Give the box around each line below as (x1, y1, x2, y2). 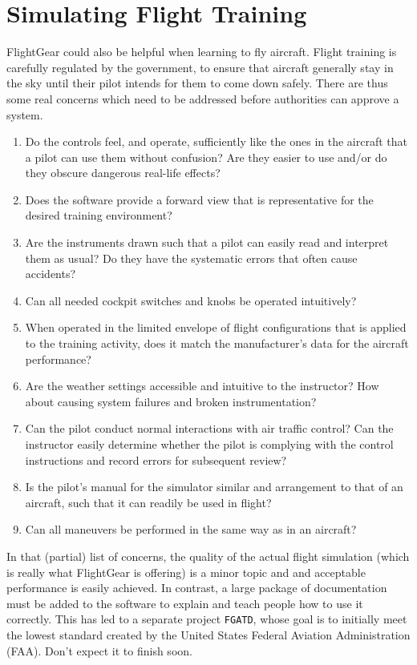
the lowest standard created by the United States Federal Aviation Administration (6, 627, 411, 643)
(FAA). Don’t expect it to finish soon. (6, 642, 192, 659)
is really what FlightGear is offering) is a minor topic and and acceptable (6, 563, 366, 580)
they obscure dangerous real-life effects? (25, 164, 221, 181)
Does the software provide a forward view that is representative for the (25, 191, 374, 208)
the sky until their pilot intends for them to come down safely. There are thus (6, 75, 388, 91)
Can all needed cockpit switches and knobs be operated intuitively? (25, 292, 357, 308)
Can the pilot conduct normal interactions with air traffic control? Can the (25, 420, 394, 437)
